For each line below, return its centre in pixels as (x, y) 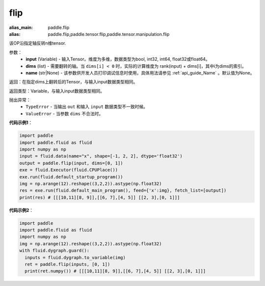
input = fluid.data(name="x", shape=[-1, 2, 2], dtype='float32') (101, 156)
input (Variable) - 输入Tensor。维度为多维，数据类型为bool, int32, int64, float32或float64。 (118, 59)
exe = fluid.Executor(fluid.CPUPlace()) (68, 170)
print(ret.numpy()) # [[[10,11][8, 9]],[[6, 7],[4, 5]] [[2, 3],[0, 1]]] (115, 271)
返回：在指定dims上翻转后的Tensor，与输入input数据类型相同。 (73, 82)
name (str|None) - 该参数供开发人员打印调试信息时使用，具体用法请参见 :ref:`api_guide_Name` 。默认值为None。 (140, 73)
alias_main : (21, 27)
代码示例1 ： (21, 123)
